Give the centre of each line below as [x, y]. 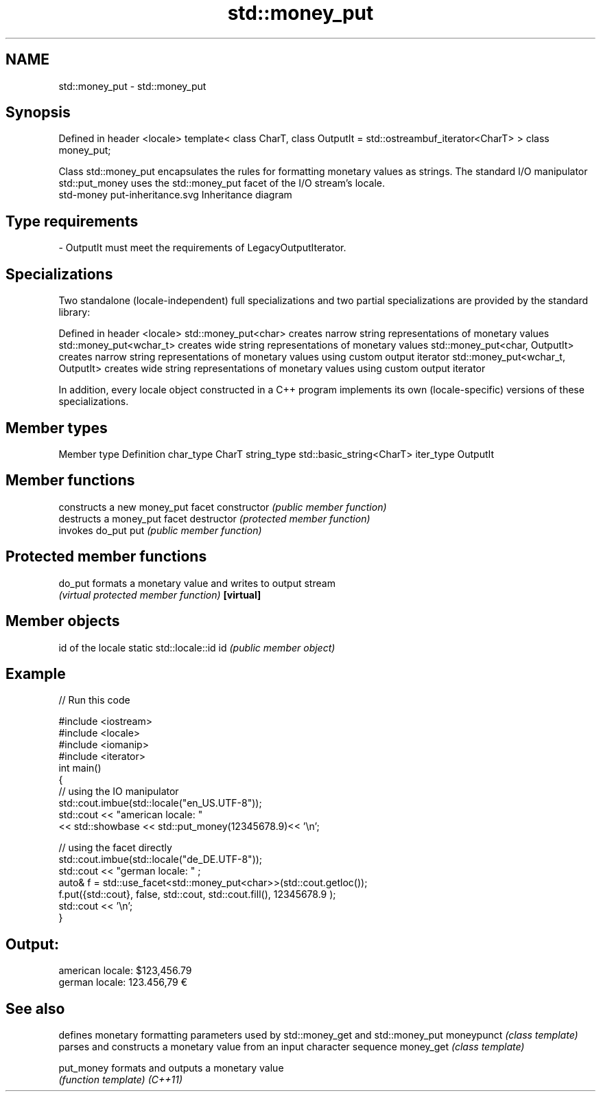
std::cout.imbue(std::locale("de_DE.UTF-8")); [161, 859]
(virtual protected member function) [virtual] [160, 594]
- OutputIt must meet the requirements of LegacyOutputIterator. [202, 248]
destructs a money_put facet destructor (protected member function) [214, 518]
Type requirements [72, 221]
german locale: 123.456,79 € [123, 982]
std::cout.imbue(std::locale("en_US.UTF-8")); [160, 803]
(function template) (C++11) [121, 1080]
